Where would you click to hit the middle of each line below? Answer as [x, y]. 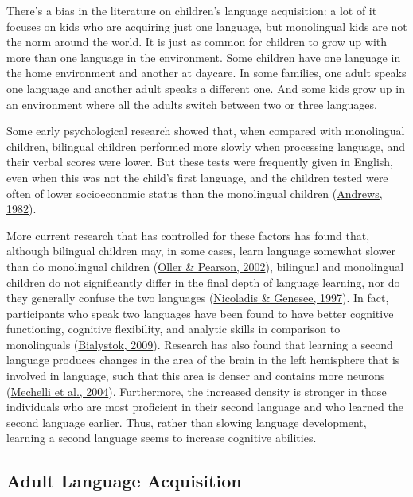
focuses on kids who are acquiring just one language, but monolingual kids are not [207, 26]
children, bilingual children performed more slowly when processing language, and [206, 146]
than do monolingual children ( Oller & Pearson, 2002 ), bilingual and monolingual [205, 266]
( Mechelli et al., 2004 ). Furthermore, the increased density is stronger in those [197, 391]
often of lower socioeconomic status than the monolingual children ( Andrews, [195, 193]
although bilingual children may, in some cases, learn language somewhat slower [201, 251]
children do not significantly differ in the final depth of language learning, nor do [203, 282]
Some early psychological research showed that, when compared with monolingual [206, 131]
